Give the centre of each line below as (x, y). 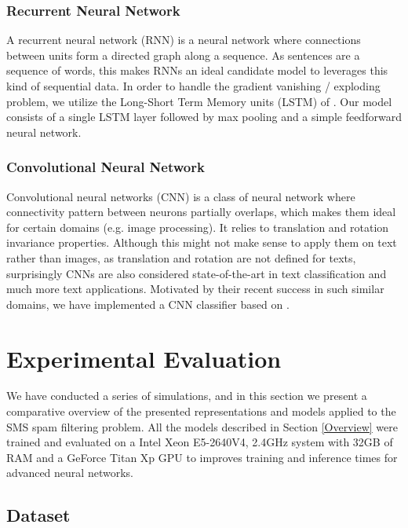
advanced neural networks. (70, 473)
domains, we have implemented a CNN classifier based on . (148, 304)
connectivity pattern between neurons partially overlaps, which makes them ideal (201, 212)
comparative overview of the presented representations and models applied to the (201, 411)
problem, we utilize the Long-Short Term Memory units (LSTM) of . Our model (199, 101)
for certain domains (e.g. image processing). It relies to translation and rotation (198, 227)
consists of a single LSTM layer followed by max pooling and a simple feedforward (204, 117)
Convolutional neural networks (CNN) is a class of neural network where (181, 196)
